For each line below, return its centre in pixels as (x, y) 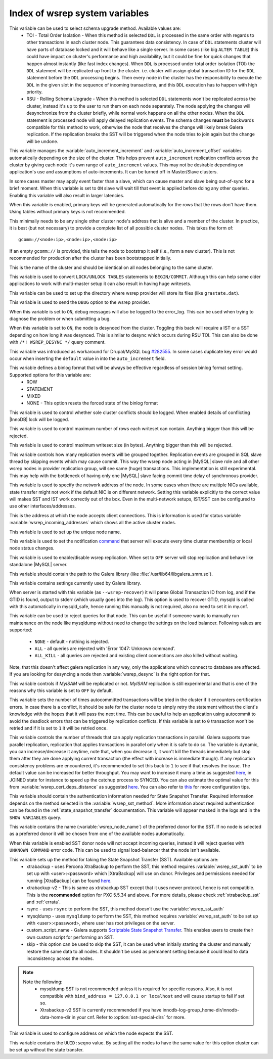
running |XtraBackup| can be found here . (69, 881)
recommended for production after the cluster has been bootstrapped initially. (90, 258)
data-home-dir (55, 1017)
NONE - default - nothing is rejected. (72, 641)
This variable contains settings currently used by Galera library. (75, 583)
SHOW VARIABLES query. (35, 817)
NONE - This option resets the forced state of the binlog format (92, 403)
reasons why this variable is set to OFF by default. (61, 690)
